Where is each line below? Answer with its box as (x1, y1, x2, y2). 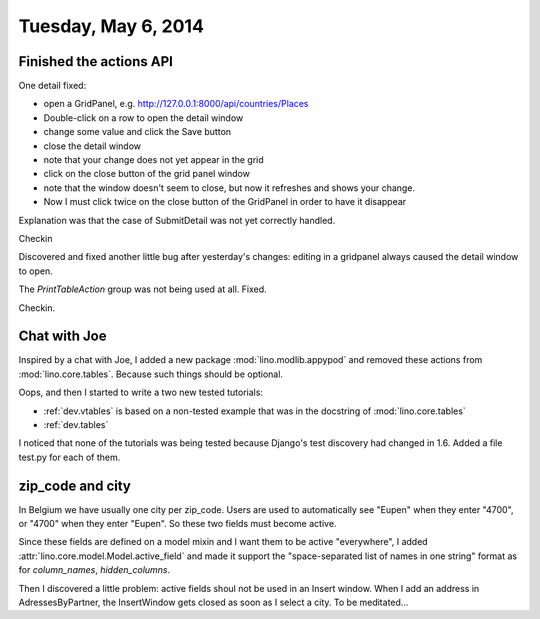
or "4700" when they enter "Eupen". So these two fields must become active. (18, 518, 337, 530)
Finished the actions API (18, 53, 174, 70)
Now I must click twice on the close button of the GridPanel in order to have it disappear (43, 196, 407, 208)
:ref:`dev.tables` (43, 419, 109, 430)
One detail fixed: (18, 80, 87, 92)
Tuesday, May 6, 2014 (18, 15, 205, 37)
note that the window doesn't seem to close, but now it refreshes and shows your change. (43, 181, 415, 194)
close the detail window (43, 140, 142, 152)
